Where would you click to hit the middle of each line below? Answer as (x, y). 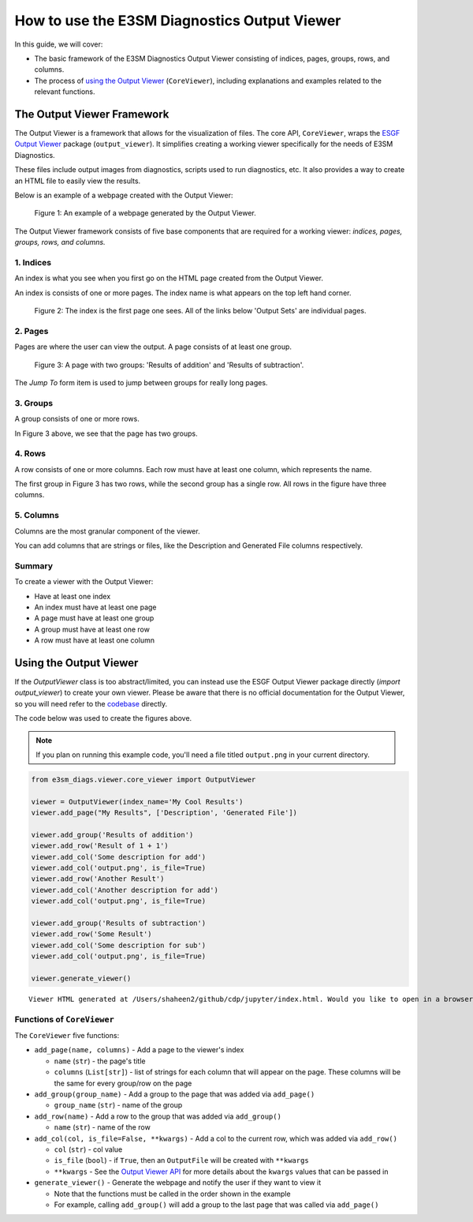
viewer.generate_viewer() (81, 978)
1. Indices (33, 262)
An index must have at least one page (95, 607)
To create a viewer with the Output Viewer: (84, 582)
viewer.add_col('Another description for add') (125, 890)
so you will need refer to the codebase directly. (91, 703)
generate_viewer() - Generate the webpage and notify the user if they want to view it (178, 1183)
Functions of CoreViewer (64, 1019)
